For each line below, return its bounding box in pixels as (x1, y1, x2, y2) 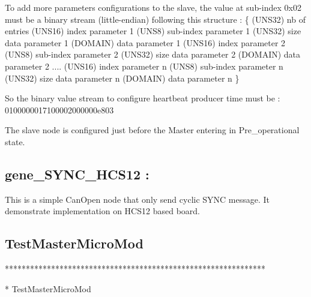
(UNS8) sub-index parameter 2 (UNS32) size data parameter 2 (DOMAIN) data (5, 48, 301, 61)
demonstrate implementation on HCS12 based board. (5, 205, 200, 217)
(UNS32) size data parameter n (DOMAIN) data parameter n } (5, 71, 240, 84)
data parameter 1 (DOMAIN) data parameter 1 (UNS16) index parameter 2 (5, 36, 286, 49)
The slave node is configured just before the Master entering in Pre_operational (5, 124, 300, 136)
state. (5, 135, 25, 148)
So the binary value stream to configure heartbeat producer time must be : (5, 92, 280, 104)
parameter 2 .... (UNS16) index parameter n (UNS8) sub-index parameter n (5, 59, 283, 72)
